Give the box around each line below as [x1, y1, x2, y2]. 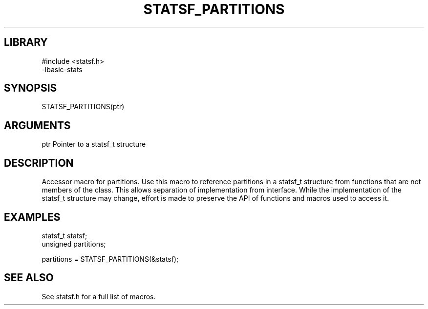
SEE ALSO [4, 271, 54, 284]
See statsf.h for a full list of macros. [42, 292, 156, 301]
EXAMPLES [4, 211, 61, 223]
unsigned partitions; [42, 239, 106, 248]
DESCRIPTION [4, 156, 74, 169]
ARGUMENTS [4, 119, 71, 132]
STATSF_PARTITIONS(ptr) [42, 102, 125, 111]
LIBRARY [4, 36, 48, 49]
